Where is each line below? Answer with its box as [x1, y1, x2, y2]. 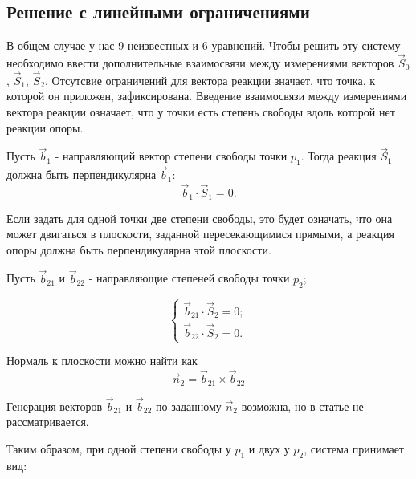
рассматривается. [6, 413, 89, 430]
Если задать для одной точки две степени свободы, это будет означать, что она [6, 209, 393, 226]
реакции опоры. [6, 119, 84, 136]
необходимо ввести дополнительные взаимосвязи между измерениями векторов [6, 55, 394, 71]
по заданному [156, 397, 222, 414]
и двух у [248, 440, 290, 457]
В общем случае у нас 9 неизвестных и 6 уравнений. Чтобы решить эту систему [6, 37, 401, 54]
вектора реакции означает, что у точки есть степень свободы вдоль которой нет [6, 104, 395, 120]
